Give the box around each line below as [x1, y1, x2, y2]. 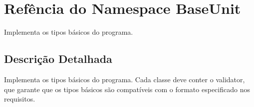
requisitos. [4, 94, 35, 104]
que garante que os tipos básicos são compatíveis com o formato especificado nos [4, 84, 250, 94]
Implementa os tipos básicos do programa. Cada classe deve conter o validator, [4, 74, 245, 84]
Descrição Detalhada [4, 51, 112, 66]
